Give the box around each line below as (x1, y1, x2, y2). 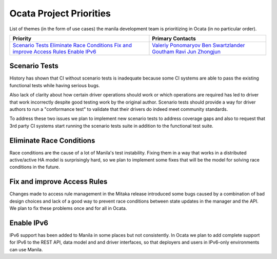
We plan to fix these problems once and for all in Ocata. (9, 205, 127, 211)
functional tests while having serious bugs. (9, 82, 100, 88)
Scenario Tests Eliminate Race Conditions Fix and (12, 42, 132, 49)
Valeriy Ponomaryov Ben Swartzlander (152, 42, 245, 49)
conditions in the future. (9, 164, 60, 170)
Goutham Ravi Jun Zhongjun (152, 48, 221, 55)
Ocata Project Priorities (9, 8, 111, 19)
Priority (12, 35, 32, 42)
